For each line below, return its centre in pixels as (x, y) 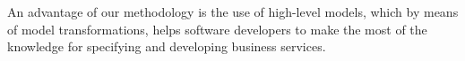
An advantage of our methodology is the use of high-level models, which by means (233, 11)
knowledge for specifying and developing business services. (167, 46)
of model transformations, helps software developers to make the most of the (217, 29)
